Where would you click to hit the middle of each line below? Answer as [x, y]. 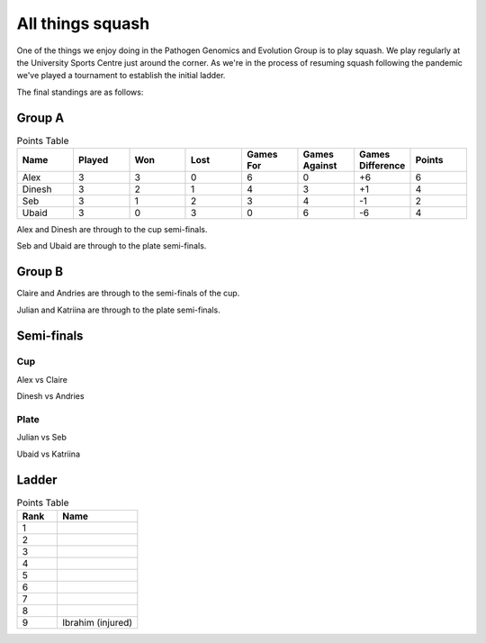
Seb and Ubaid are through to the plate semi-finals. [112, 246]
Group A [40, 118]
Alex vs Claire [42, 379]
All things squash [83, 23]
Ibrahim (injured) [97, 623]
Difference [382, 165]
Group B [40, 272]
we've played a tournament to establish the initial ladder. [121, 76]
